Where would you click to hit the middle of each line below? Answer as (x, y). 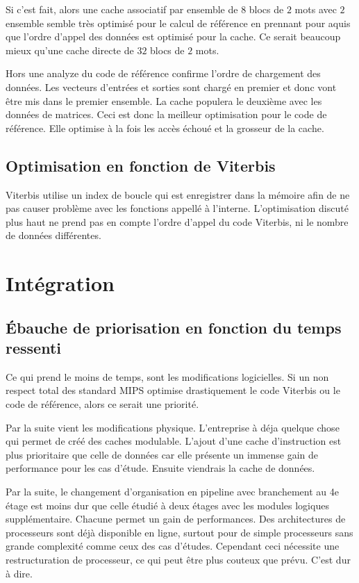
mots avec (316, 9)
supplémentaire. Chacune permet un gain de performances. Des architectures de (176, 519)
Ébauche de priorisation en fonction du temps (174, 327)
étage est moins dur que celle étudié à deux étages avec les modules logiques (167, 505)
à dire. (19, 573)
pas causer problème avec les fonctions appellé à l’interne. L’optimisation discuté (177, 208)
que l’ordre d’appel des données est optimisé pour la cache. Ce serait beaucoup (173, 36)
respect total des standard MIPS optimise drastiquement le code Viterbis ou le (173, 390)
